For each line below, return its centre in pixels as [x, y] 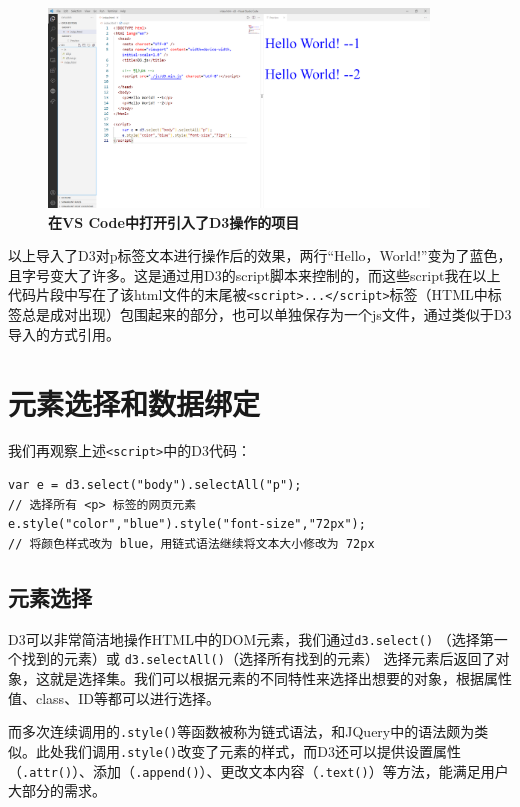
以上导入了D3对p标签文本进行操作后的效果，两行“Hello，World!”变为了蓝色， [260, 255]
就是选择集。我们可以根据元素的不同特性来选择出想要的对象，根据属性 [280, 678]
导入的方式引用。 [64, 333]
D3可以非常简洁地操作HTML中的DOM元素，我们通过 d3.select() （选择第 [251, 638]
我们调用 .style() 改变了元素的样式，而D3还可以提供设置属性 [262, 750]
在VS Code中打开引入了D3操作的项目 [174, 221]
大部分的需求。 [57, 790]
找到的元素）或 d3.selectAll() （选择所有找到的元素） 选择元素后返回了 [258, 658]
